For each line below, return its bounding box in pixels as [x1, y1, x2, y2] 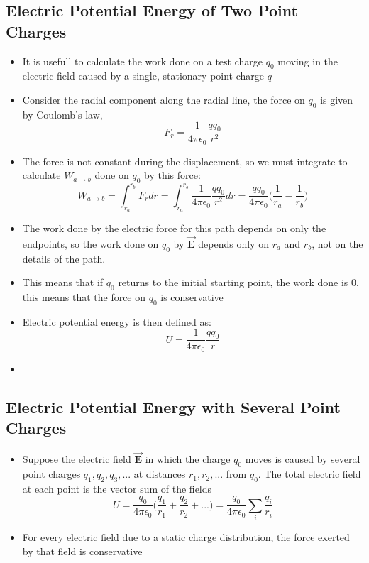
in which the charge [145, 452, 231, 466]
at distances [133, 466, 186, 481]
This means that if [22, 275, 104, 290]
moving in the [277, 53, 338, 68]
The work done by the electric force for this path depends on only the [22, 220, 326, 235]
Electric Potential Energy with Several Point [6, 395, 341, 417]
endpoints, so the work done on [22, 236, 159, 251]
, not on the [312, 236, 363, 251]
